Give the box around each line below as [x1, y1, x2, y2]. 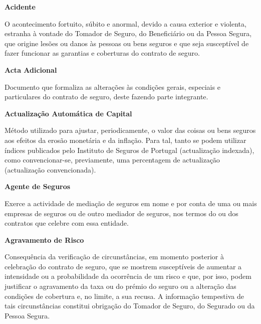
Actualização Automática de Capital [5, 108, 132, 118]
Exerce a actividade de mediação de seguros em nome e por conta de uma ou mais [5, 198, 257, 208]
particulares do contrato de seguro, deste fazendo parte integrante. [5, 91, 208, 102]
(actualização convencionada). [5, 164, 96, 175]
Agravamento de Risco [5, 234, 84, 245]
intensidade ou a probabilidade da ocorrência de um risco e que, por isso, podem [5, 271, 251, 281]
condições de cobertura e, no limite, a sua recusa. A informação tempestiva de [5, 290, 244, 301]
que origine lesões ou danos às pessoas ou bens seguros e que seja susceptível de [5, 38, 249, 48]
